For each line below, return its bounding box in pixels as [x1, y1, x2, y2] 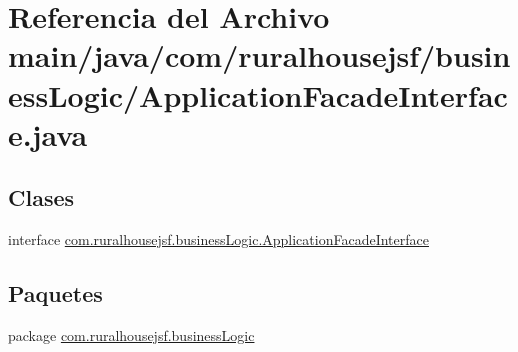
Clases [8, 182, 75, 213]
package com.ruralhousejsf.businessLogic [8, 324, 255, 345]
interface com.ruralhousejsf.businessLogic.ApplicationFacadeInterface [8, 229, 429, 250]
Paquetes [8, 278, 103, 309]
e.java [8, 113, 88, 154]
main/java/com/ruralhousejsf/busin [8, 35, 511, 76]
